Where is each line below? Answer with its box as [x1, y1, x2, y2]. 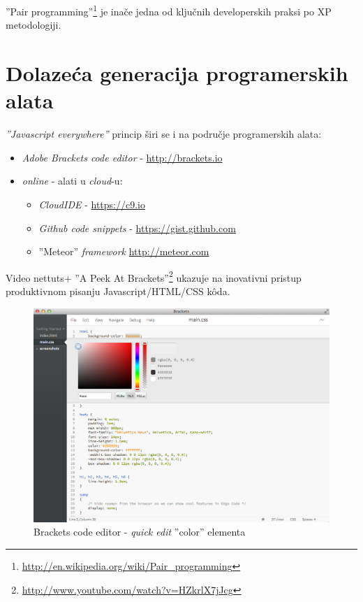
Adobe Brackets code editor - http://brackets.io [22, 150, 223, 164]
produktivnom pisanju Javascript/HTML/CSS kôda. [6, 283, 230, 298]
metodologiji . [6, 17, 61, 32]
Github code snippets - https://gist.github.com [38, 220, 236, 235]
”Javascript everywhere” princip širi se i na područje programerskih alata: [6, 127, 322, 141]
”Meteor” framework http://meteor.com [38, 244, 209, 259]
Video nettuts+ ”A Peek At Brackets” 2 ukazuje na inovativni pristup [6, 268, 302, 285]
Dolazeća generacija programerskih [6, 59, 348, 87]
